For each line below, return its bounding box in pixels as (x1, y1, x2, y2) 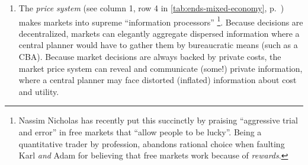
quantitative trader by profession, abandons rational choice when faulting (18, 137, 285, 150)
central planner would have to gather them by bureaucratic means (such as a (18, 39, 298, 51)
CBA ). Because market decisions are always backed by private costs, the (18, 50, 281, 63)
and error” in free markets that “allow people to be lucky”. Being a (18, 126, 262, 138)
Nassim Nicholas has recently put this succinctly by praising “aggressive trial (18, 114, 298, 126)
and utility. (18, 85, 59, 97)
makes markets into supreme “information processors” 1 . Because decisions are (18, 14, 303, 28)
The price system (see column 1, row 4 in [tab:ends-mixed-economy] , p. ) (18, 2, 284, 14)
